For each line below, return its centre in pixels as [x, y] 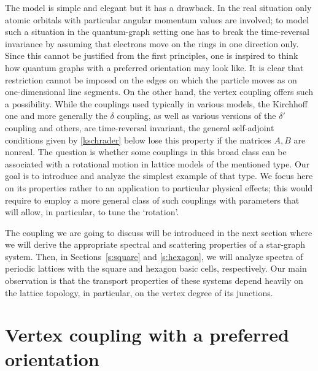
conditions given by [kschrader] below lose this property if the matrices [138, 140]
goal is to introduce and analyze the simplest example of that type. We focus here [159, 176]
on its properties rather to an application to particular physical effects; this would [159, 187]
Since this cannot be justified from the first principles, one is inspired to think [152, 55]
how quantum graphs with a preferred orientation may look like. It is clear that [154, 67]
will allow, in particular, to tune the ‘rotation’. [92, 212]
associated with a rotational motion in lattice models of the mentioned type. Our [157, 163]
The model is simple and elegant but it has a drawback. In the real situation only [158, 7]
